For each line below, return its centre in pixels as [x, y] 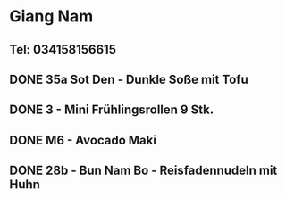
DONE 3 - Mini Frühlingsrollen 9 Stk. [112, 110]
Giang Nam [51, 16]
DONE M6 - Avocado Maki [83, 140]
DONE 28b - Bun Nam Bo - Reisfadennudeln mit [143, 171]
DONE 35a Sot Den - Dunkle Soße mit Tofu [129, 79]
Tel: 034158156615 [63, 49]
